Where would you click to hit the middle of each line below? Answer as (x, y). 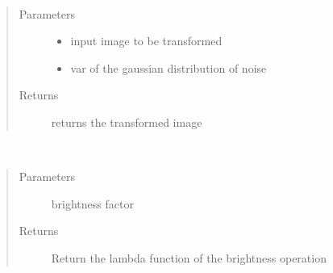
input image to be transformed (146, 41)
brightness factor (92, 203)
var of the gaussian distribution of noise (169, 67)
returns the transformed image (127, 122)
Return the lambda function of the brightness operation (189, 257)
